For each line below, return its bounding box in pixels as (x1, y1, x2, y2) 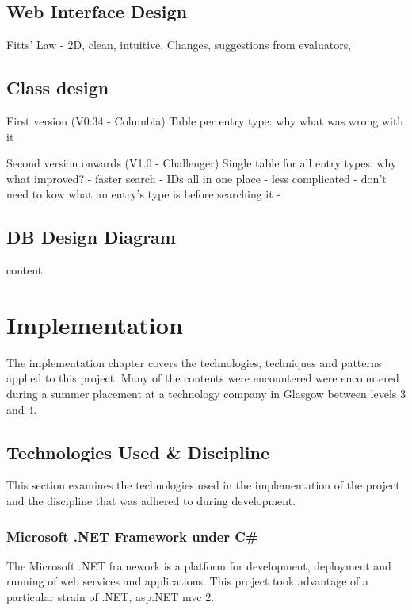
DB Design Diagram (6, 224, 176, 249)
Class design (6, 75, 109, 100)
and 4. (6, 401, 37, 417)
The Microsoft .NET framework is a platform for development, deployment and (6, 557, 391, 574)
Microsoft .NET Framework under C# (6, 526, 258, 546)
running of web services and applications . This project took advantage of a (6, 573, 369, 589)
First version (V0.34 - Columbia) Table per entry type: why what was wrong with (6, 113, 404, 129)
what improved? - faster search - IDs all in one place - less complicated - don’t (6, 170, 387, 186)
